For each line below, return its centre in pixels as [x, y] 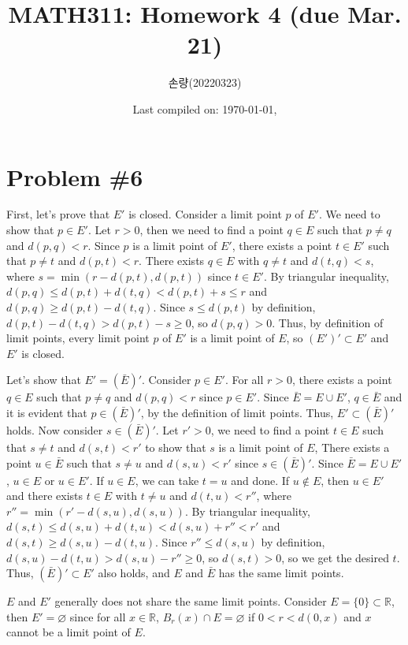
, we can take [167, 480]
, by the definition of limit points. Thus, [237, 412]
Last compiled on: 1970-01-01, [205, 108]
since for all [98, 616]
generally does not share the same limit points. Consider [191, 601]
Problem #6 [75, 176]
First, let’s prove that [58, 214]
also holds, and [134, 573]
